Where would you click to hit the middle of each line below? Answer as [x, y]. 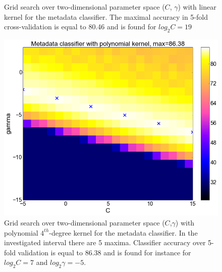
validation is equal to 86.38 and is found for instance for [104, 252]
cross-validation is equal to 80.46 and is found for [80, 27]
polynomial [21, 232]
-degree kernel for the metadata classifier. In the [123, 232]
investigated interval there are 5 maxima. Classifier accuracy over [105, 242]
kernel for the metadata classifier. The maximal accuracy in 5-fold [106, 16]
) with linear [197, 7]
